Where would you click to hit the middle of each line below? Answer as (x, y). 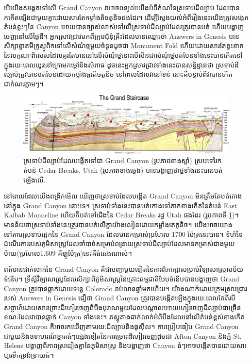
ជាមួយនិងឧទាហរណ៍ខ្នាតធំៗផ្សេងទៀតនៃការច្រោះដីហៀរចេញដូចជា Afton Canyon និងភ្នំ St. (123, 336)
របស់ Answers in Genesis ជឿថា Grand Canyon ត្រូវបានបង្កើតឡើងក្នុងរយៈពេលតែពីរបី (120, 298)
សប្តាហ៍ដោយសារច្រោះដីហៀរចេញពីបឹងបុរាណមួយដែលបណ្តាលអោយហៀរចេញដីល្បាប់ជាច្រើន (123, 307)
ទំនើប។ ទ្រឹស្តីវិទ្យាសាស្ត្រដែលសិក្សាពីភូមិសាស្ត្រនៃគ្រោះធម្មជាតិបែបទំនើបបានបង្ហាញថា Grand (122, 278)
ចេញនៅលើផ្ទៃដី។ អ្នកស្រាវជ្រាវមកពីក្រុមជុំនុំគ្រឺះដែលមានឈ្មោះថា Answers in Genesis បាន (122, 36)
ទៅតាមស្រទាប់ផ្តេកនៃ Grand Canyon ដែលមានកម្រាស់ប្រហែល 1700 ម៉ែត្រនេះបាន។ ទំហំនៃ (123, 234)
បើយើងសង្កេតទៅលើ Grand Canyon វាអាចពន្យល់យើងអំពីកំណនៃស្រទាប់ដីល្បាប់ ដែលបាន (122, 7)
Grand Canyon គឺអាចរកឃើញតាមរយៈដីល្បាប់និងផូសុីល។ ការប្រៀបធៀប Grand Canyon (121, 326)
